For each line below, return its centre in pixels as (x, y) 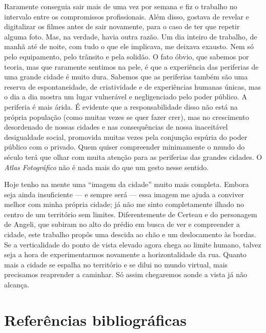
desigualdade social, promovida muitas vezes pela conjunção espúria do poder (126, 137)
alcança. (17, 285)
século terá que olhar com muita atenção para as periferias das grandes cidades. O (133, 157)
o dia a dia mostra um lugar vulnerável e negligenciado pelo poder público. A (126, 97)
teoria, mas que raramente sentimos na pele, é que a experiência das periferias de (131, 66)
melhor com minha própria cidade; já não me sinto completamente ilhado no (124, 204)
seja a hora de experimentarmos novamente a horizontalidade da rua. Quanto (125, 254)
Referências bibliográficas (96, 319)
